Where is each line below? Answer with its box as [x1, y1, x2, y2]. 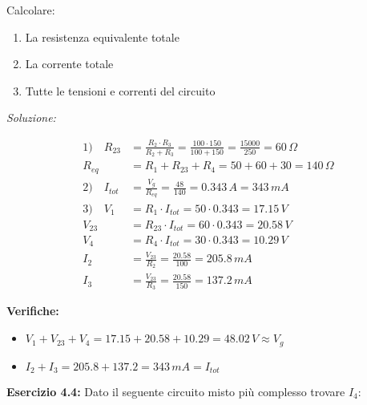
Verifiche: [6, 302, 59, 319]
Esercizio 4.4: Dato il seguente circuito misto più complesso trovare [6, 383, 345, 399]
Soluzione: [6, 109, 56, 126]
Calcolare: [6, 2, 55, 18]
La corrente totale [25, 55, 114, 72]
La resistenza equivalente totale [25, 28, 179, 45]
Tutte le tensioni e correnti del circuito [25, 82, 216, 99]
